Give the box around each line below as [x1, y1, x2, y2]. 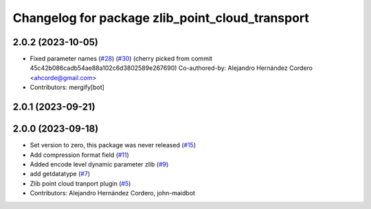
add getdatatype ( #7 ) [30, 170, 91, 178]
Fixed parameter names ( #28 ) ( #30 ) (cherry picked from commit [30, 55, 213, 63]
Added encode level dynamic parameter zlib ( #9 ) [30, 160, 169, 168]
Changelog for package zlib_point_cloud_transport [12, 10, 309, 25]
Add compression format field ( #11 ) [30, 151, 130, 159]
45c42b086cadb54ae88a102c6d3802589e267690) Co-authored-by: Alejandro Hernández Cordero [30, 64, 313, 72]
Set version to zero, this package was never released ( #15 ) [30, 141, 196, 149]
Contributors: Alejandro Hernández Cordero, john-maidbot [30, 189, 196, 197]
